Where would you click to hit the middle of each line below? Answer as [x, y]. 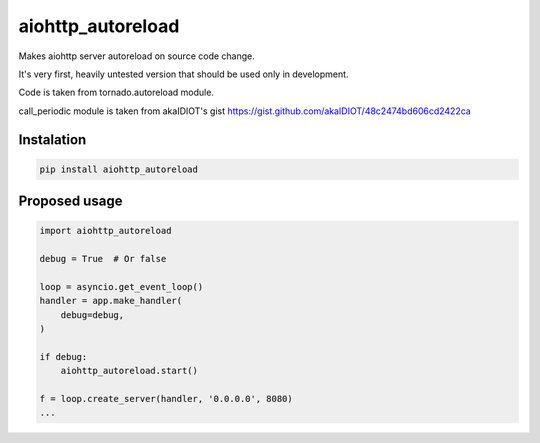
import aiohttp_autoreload [105, 231]
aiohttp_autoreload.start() [129, 371]
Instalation [52, 139]
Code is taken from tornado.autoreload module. [116, 92]
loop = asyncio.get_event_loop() [121, 286]
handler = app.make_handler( [111, 301]
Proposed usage [70, 201]
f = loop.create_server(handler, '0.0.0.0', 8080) [166, 398]
